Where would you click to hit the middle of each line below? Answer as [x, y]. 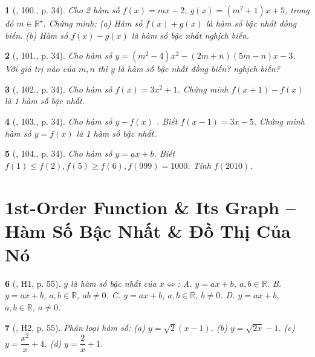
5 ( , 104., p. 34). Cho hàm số [59, 153]
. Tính [199, 165]
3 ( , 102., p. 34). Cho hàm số [59, 89]
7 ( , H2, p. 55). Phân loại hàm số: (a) [75, 327]
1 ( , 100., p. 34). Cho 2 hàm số [62, 10]
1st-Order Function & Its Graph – [150, 207]
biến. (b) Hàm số [37, 35]
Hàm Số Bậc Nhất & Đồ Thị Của [148, 230]
